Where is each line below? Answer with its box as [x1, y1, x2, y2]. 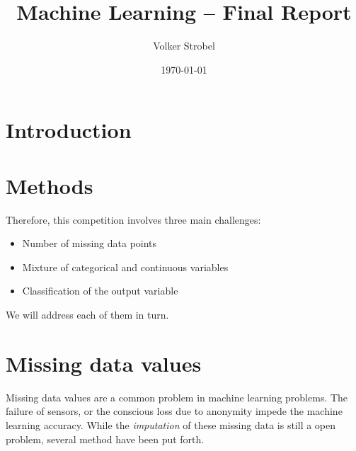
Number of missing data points [22, 236, 157, 251]
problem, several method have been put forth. [6, 431, 205, 446]
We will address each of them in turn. [6, 307, 169, 321]
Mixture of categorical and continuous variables [22, 259, 229, 274]
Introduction [6, 115, 132, 144]
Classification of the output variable [22, 283, 178, 298]
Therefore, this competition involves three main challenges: [6, 212, 261, 227]
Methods [6, 171, 93, 200]
